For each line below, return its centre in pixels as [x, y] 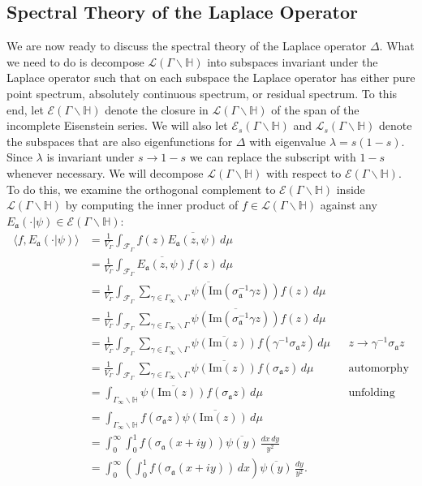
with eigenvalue [288, 141]
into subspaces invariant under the [293, 61]
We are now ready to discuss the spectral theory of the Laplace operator [187, 46]
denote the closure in [157, 109]
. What [397, 46]
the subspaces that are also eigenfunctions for [120, 141]
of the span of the [315, 109]
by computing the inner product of [152, 205]
